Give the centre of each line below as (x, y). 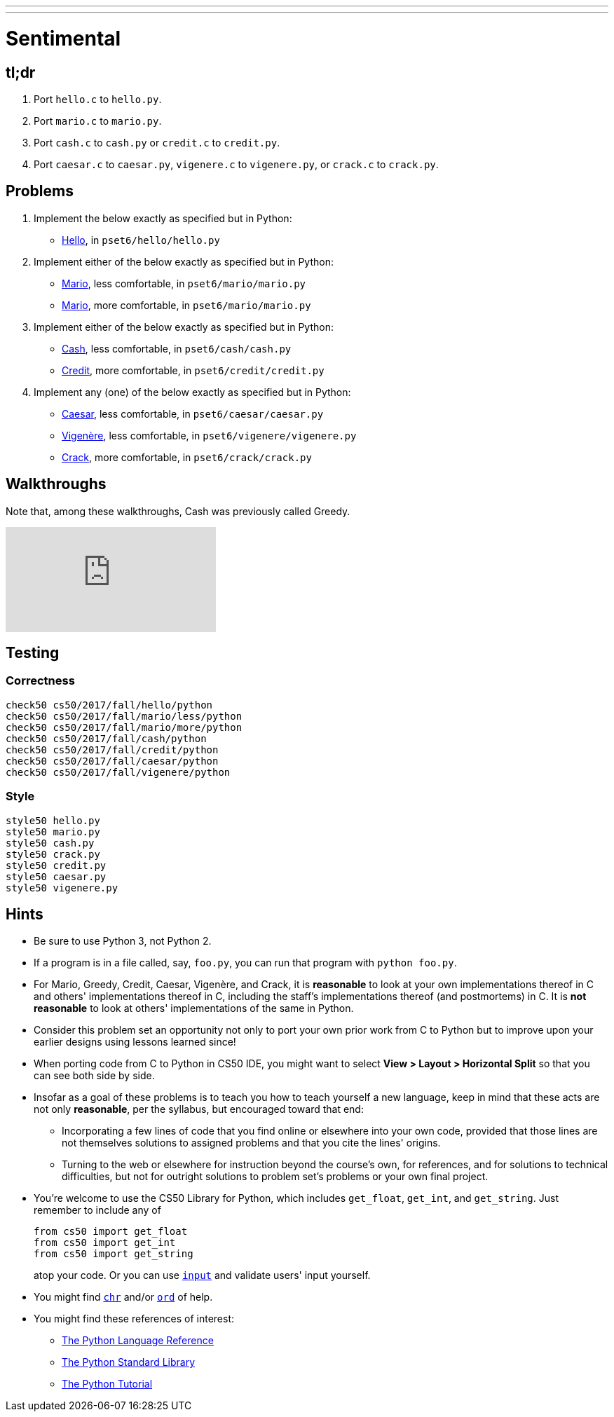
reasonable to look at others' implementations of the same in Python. (194, 1008)
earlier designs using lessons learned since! (135, 1042)
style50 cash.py (50, 843)
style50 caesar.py (56, 876)
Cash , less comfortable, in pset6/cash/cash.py (177, 348)
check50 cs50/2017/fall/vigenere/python (118, 772)
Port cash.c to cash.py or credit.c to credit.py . (157, 142)
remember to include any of (97, 1210)
